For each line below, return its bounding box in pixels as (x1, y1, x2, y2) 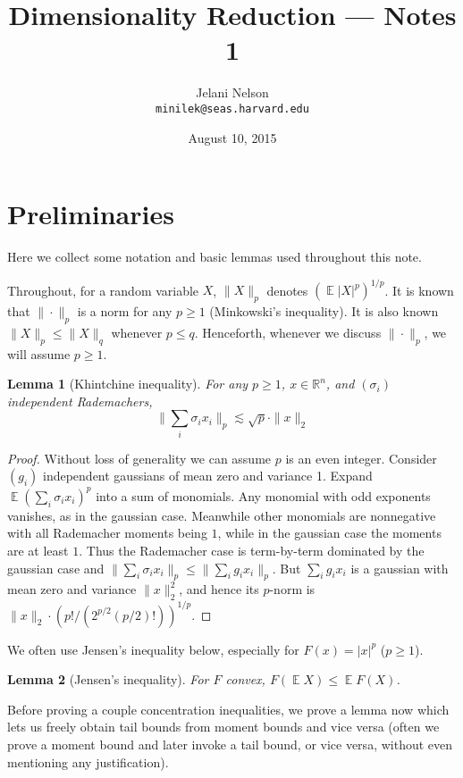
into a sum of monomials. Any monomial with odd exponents (96, 486, 431, 505)
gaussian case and (7, 558, 105, 577)
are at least (7, 540, 69, 559)
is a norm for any (77, 301, 173, 320)
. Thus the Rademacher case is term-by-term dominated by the (79, 540, 425, 559)
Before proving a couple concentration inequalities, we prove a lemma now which (7, 699, 450, 718)
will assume (7, 344, 71, 363)
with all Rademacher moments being (7, 523, 207, 542)
